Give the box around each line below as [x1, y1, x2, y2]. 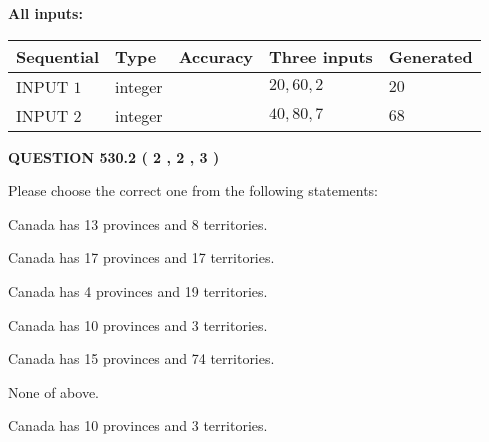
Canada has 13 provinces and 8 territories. [8, 213, 268, 234]
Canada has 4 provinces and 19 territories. [8, 280, 268, 301]
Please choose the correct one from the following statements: [8, 180, 379, 201]
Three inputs [269, 44, 373, 68]
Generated [388, 44, 473, 68]
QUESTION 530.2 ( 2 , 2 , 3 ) [8, 146, 220, 167]
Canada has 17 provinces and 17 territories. [8, 247, 275, 268]
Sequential [16, 44, 100, 68]
